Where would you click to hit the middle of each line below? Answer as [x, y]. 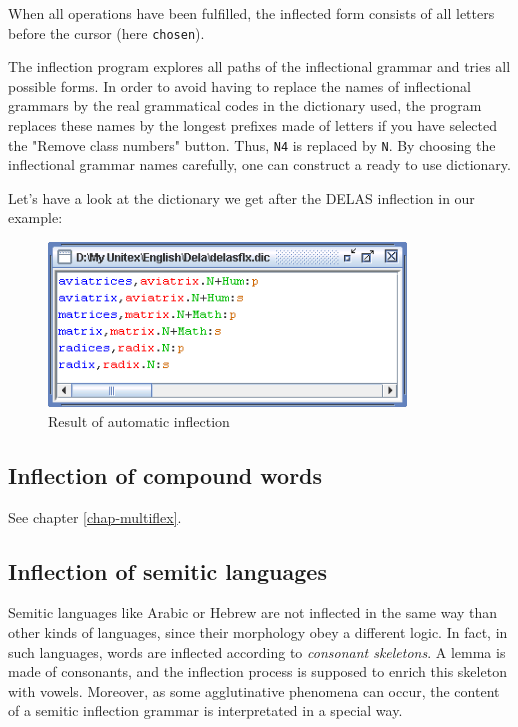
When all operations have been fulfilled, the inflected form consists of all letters [251, 13]
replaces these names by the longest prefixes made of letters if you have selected [253, 125]
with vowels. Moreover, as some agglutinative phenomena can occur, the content [254, 690]
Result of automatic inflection [139, 420]
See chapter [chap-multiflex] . [95, 516]
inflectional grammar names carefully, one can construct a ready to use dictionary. [259, 164]
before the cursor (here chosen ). [106, 32]
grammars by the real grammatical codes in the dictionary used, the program [245, 105]
